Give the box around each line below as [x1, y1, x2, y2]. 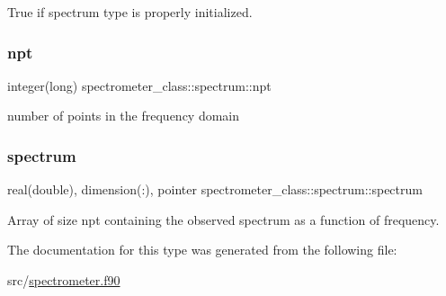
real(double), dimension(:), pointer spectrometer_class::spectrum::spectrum [7, 180, 423, 199]
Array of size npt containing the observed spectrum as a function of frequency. [7, 210, 440, 229]
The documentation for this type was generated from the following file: [7, 240, 397, 259]
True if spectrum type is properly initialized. [7, 3, 253, 21]
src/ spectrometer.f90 [7, 271, 120, 289]
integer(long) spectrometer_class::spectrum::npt [7, 76, 272, 94]
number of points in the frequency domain [7, 106, 240, 125]
